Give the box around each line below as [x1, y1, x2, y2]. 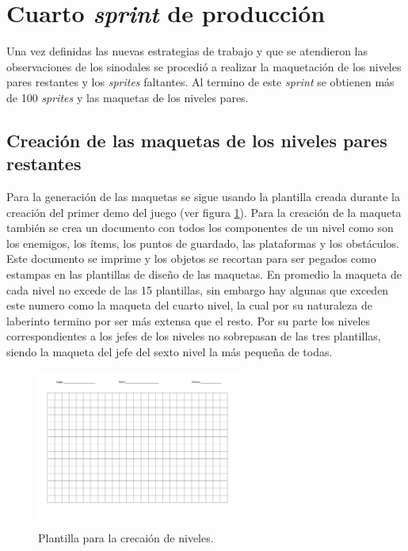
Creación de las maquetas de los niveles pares [6, 127, 387, 152]
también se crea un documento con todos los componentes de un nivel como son [6, 219, 394, 236]
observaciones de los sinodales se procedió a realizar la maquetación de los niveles [6, 58, 402, 74]
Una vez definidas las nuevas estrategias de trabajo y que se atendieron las [6, 43, 368, 59]
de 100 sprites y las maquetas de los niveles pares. [6, 89, 249, 105]
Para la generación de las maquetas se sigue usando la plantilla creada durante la [6, 188, 400, 205]
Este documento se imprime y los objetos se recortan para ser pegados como [6, 250, 376, 267]
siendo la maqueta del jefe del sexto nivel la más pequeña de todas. [6, 344, 333, 360]
